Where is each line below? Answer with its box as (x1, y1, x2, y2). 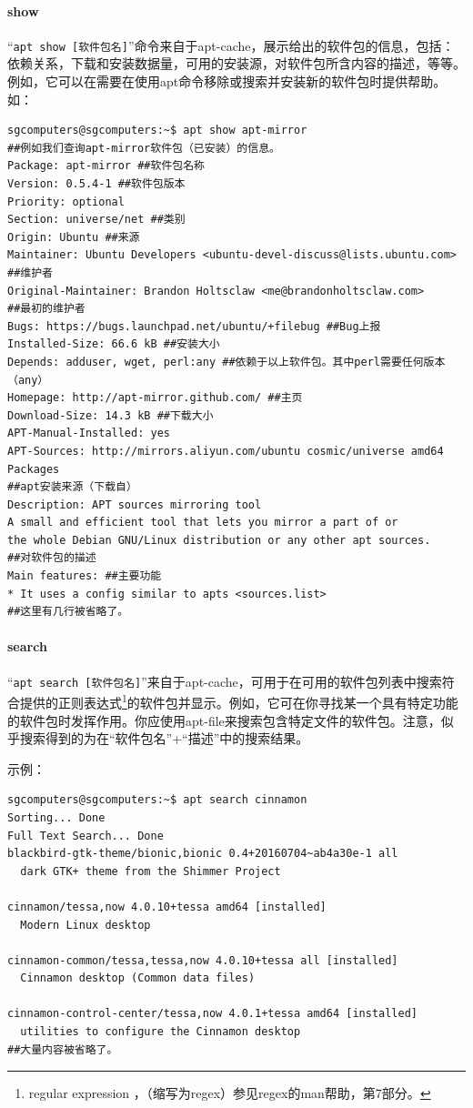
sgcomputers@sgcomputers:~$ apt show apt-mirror (7, 124, 307, 137)
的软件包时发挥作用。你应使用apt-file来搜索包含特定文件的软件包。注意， (7, 710, 441, 730)
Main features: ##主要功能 (7, 569, 162, 583)
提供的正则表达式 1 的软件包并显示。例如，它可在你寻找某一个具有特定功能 (19, 690, 458, 711)
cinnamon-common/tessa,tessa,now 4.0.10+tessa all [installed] (7, 953, 398, 967)
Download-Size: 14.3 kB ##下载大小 (7, 408, 214, 422)
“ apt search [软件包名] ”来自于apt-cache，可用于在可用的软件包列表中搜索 (7, 671, 442, 690)
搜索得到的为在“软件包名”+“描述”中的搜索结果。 (19, 729, 309, 748)
